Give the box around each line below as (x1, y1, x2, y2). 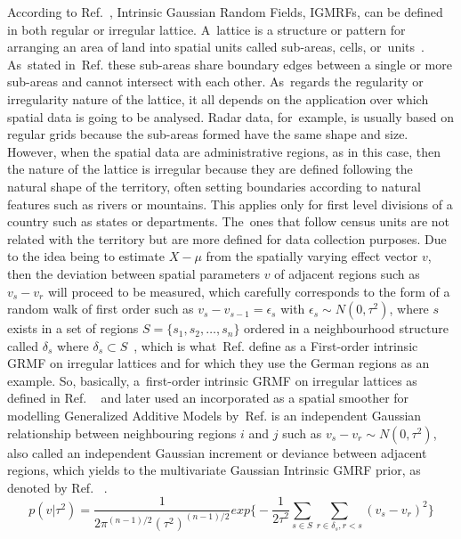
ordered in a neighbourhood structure (244, 319, 449, 338)
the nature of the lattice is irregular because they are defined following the (7, 159, 413, 178)
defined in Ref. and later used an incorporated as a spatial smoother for (7, 388, 409, 407)
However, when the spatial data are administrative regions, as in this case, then (7, 142, 441, 160)
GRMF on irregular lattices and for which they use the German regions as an (7, 354, 430, 372)
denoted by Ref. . (7, 478, 108, 496)
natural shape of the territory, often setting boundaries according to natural (7, 176, 421, 195)
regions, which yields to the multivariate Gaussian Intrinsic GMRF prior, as (7, 461, 421, 479)
